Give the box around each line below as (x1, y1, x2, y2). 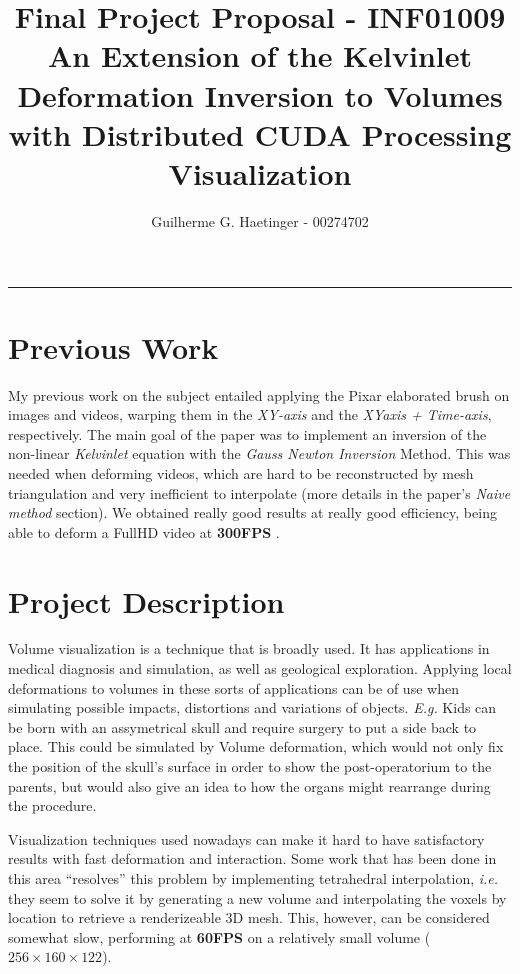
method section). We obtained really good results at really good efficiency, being (8, 502, 497, 523)
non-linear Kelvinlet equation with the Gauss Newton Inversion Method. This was (8, 443, 511, 464)
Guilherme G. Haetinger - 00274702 (151, 210, 369, 231)
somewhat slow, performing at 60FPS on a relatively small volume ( (8, 926, 431, 947)
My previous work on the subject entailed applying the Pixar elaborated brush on (8, 384, 510, 405)
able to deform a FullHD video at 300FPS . (8, 521, 280, 542)
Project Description (8, 580, 285, 621)
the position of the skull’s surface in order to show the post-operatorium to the (8, 756, 492, 777)
